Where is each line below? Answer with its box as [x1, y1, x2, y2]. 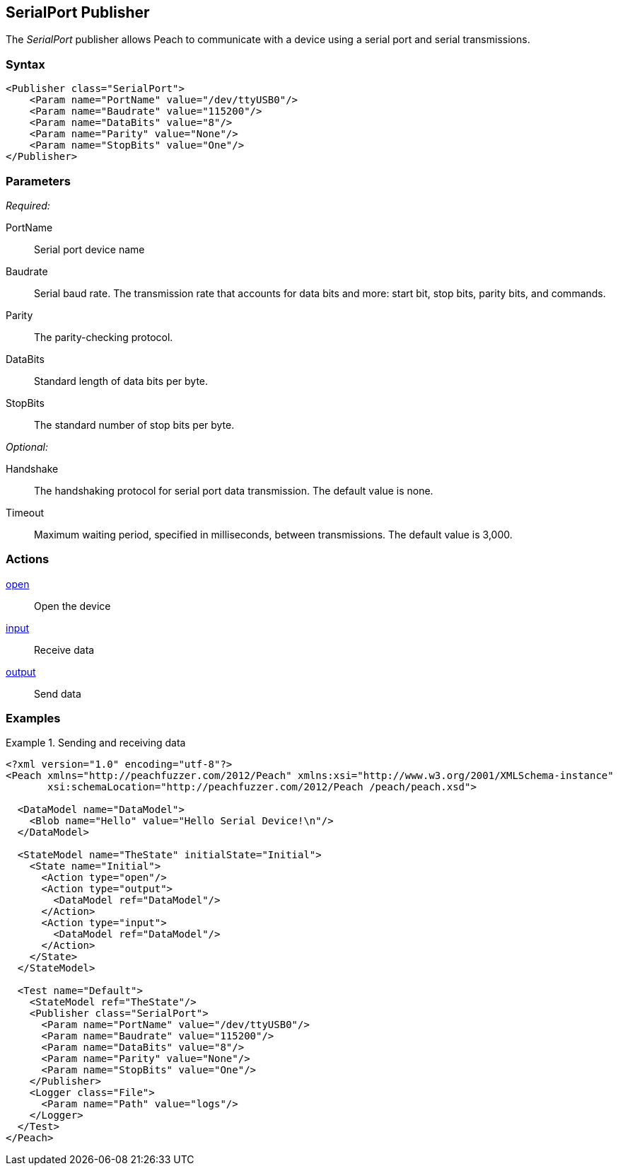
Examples [6, 711, 61, 726]
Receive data [34, 643, 95, 656]
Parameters [6, 173, 71, 188]
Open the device [34, 599, 111, 612]
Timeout [6, 506, 45, 519]
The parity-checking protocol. [34, 330, 173, 343]
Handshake [6, 462, 59, 475]
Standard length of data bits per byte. [34, 374, 209, 387]
